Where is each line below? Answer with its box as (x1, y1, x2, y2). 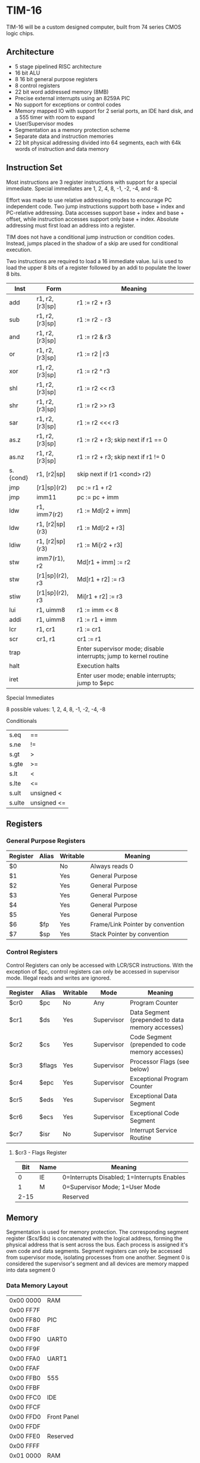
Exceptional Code (130, 1108, 180, 1117)
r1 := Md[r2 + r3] (77, 523, 125, 532)
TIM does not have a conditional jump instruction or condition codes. (6, 233, 175, 241)
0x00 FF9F (9, 1344, 40, 1353)
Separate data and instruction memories (14, 133, 114, 140)
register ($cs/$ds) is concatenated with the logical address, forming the (6, 1235, 183, 1242)
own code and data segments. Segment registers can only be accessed (6, 1248, 183, 1255)
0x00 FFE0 (9, 1432, 40, 1440)
